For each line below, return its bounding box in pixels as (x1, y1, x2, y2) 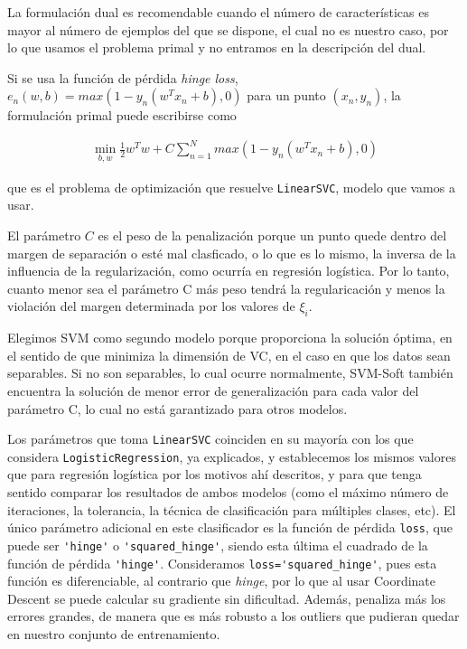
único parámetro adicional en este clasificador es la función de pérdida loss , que (7, 518, 453, 537)
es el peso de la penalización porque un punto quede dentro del (98, 225, 447, 244)
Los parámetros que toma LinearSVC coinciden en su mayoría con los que (7, 429, 414, 448)
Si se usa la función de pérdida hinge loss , (7, 68, 238, 87)
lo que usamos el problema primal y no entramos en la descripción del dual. (7, 38, 426, 57)
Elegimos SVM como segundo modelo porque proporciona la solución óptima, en (7, 328, 453, 347)
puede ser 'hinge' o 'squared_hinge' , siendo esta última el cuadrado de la (7, 535, 428, 554)
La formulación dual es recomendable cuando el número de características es (7, 3, 429, 21)
